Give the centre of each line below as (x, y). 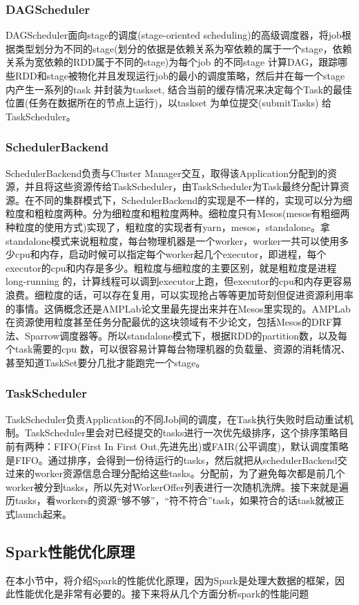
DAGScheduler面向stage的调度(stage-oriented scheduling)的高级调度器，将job (174, 35)
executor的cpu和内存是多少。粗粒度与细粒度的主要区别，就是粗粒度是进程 (171, 267)
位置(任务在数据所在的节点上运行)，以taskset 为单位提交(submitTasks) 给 (169, 103)
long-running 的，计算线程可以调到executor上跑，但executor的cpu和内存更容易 (179, 281)
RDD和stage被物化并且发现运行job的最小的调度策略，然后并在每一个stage (180, 75)
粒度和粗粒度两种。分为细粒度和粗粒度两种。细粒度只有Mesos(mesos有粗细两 (178, 213)
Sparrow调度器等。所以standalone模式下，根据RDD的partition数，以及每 (186, 335)
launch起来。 (43, 513)
